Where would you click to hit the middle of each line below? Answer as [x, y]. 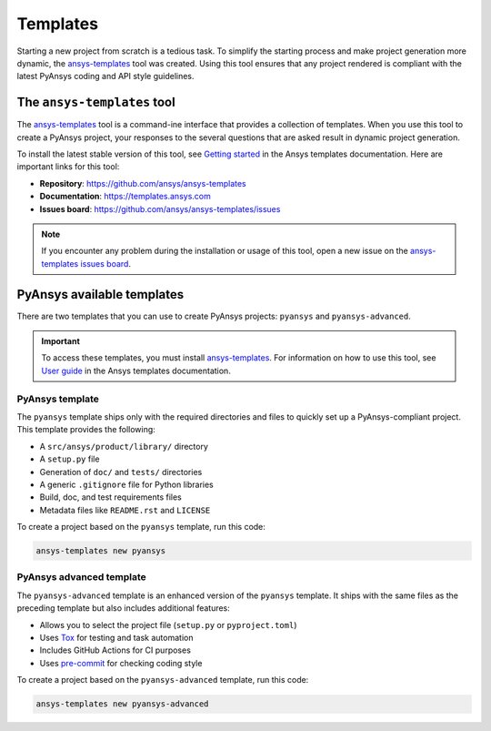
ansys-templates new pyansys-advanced [122, 704]
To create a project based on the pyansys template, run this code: [141, 527]
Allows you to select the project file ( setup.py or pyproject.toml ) [168, 624]
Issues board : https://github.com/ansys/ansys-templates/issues [160, 208]
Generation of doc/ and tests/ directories [121, 472]
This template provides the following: [86, 430]
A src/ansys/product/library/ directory [124, 446]
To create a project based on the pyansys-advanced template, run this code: [163, 680]
